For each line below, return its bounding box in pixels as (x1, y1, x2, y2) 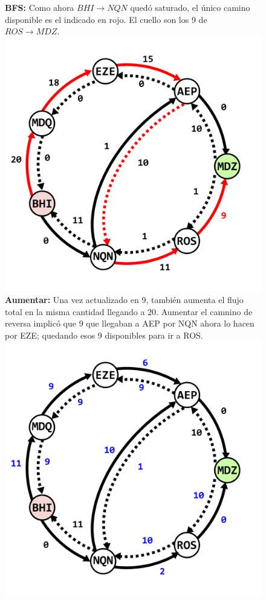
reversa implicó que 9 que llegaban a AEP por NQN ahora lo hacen (5, 317, 255, 330)
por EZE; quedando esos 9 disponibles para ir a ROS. (5, 328, 203, 341)
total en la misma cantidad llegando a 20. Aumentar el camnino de (5, 305, 253, 318)
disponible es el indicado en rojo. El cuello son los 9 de (5, 13, 207, 25)
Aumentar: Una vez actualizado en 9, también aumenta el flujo (5, 293, 244, 306)
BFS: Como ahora (5, 1, 74, 13)
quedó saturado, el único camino (130, 1, 250, 13)
